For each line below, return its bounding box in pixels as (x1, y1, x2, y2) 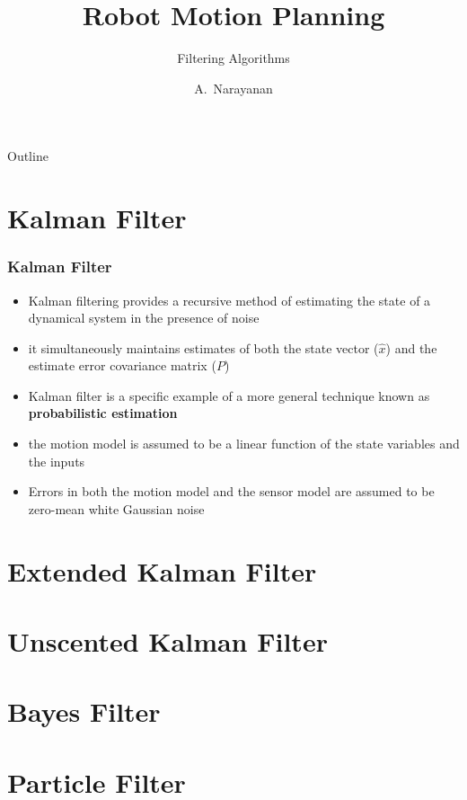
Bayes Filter (7, 693, 161, 730)
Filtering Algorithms (177, 49, 290, 67)
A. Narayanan (194, 78, 273, 97)
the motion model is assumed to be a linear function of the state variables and (28, 434, 460, 453)
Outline (7, 147, 48, 165)
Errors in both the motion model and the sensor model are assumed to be (28, 482, 435, 501)
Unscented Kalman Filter (7, 623, 328, 659)
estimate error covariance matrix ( (28, 356, 216, 375)
